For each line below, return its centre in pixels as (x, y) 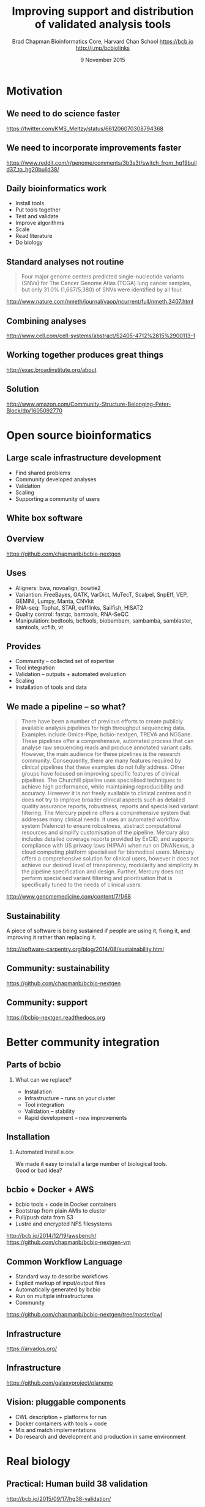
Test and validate (37, 216)
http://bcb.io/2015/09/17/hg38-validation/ (59, 1498)
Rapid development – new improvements (76, 1117)
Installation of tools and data (51, 687)
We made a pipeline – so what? (66, 706)
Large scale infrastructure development (84, 458)
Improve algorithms (39, 223)
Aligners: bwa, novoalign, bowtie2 (58, 588)
